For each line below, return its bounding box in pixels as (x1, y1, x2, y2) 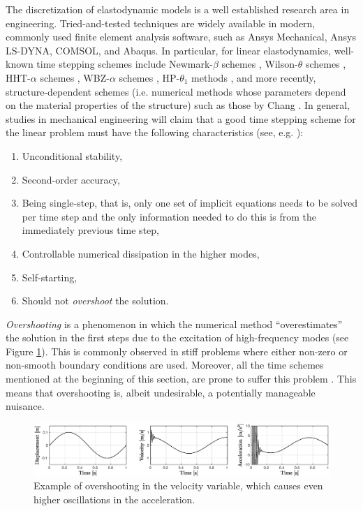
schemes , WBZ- (40, 70, 110, 84)
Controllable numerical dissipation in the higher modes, (22, 246, 260, 260)
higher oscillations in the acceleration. (34, 491, 195, 506)
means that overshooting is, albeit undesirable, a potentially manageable (6, 385, 316, 399)
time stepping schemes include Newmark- (36, 57, 213, 71)
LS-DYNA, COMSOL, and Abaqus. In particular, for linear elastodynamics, (6, 43, 332, 57)
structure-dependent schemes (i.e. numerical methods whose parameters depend (6, 84, 346, 98)
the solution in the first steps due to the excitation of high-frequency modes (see (6, 330, 349, 345)
